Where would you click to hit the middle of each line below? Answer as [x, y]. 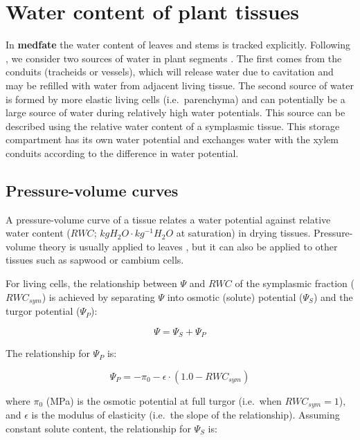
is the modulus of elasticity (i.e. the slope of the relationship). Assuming [186, 415]
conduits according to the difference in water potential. [122, 153]
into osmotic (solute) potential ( [235, 296]
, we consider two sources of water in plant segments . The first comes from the [174, 58]
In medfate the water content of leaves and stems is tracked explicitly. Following [178, 45]
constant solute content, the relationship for [98, 428]
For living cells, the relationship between [91, 283]
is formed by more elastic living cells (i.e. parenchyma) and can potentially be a [175, 99]
